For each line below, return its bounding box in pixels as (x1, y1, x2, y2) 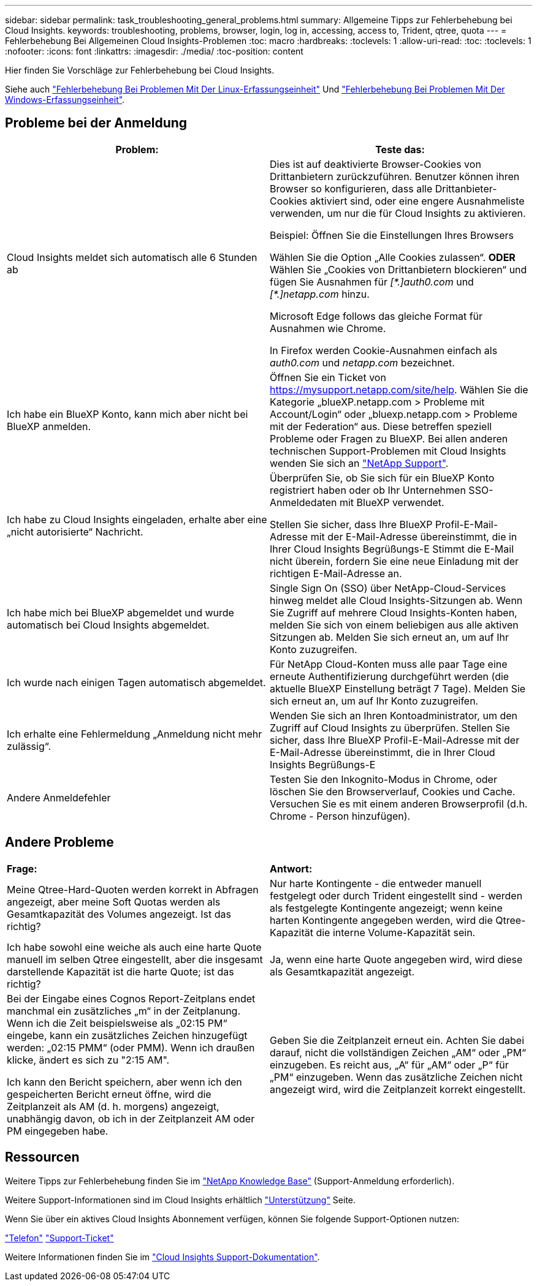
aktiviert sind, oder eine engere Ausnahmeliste (310, 194, 525, 207)
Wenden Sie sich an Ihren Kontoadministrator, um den (270, 709, 517, 722)
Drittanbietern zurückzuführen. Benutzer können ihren (270, 170, 520, 183)
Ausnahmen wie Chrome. (270, 322, 386, 335)
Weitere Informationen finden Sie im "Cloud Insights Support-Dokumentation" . (5, 1251, 320, 1262)
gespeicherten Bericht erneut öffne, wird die (7, 1087, 211, 1100)
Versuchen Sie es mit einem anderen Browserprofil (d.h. (270, 797, 528, 810)
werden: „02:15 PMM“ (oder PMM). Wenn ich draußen (7, 1041, 255, 1054)
